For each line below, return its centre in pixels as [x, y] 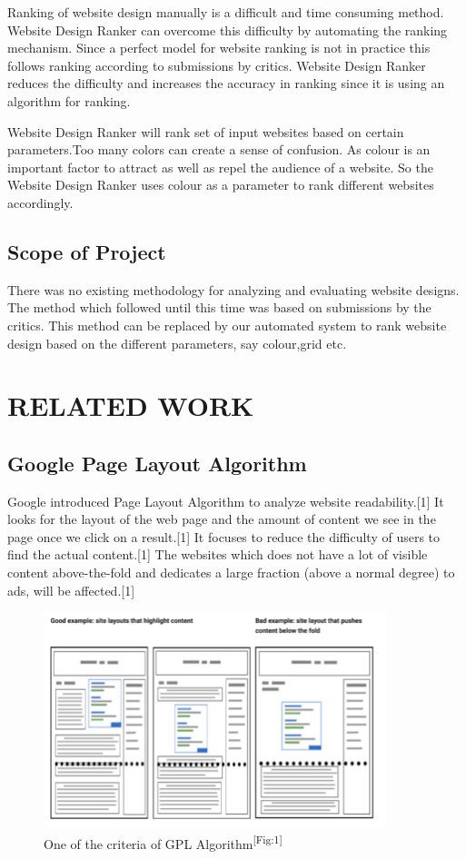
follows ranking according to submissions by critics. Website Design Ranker [217, 65]
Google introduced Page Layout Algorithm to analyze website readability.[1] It [226, 501]
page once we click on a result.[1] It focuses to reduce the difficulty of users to [224, 536]
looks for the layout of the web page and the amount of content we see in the [222, 519]
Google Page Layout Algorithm [157, 463]
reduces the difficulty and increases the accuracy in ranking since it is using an [226, 83]
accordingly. [40, 202]
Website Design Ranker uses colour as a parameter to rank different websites [221, 185]
